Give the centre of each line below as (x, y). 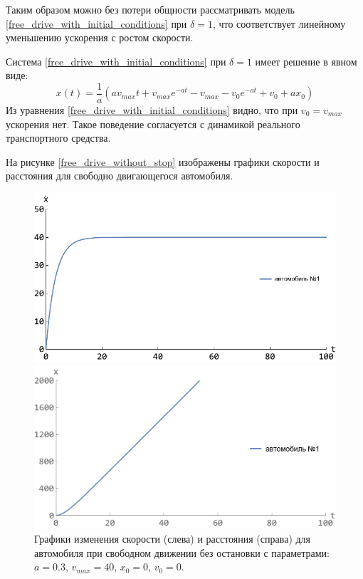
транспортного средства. (58, 138)
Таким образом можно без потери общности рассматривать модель (150, 9)
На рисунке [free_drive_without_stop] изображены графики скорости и (163, 161)
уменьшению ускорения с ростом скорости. (100, 37)
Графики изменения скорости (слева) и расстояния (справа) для (173, 539)
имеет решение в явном (306, 61)
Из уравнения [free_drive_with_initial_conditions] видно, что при (152, 110)
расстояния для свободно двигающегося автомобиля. (120, 176)
